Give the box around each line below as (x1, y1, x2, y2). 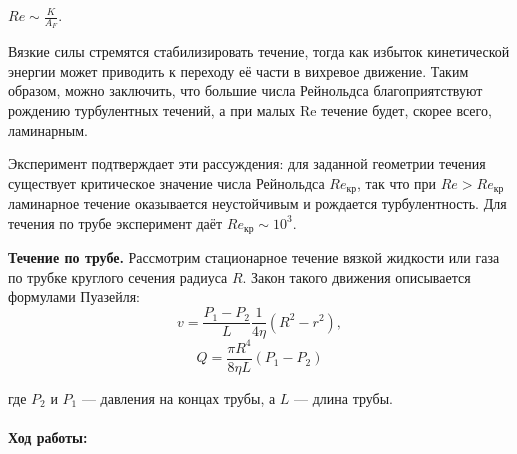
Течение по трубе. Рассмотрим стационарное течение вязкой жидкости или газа (8, 247, 500, 268)
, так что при (356, 172, 437, 193)
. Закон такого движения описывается (242, 266, 471, 287)
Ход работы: (8, 426, 88, 447)
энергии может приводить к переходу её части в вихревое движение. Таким (8, 60, 469, 81)
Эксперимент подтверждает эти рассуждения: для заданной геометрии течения (8, 153, 486, 174)
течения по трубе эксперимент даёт (8, 212, 223, 233)
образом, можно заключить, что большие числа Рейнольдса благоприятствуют (8, 80, 483, 101)
